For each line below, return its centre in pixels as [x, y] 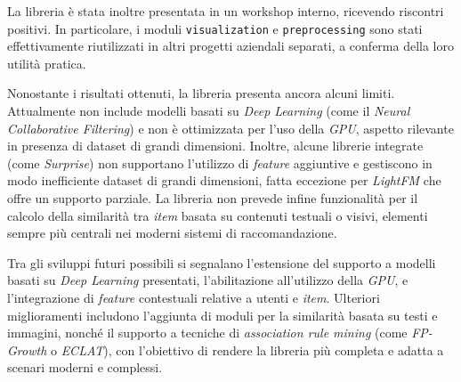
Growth [27, 349]
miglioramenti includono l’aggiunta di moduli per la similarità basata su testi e [222, 315]
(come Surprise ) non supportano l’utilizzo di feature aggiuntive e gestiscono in [220, 163]
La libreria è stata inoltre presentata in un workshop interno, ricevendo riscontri [226, 11]
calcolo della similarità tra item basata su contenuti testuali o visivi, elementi [218, 215]
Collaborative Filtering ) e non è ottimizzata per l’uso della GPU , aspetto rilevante [230, 128]
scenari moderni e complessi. [85, 367]
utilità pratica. [47, 63]
